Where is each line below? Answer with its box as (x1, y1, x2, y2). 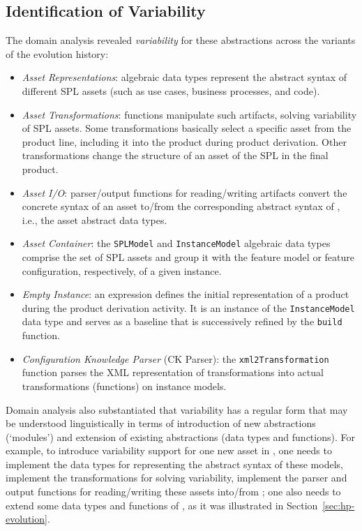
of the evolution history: (6, 46, 109, 61)
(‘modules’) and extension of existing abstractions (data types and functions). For (6, 429, 355, 444)
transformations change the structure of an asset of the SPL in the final (22, 148, 329, 163)
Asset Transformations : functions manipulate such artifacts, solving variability (22, 107, 357, 121)
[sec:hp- (322, 498, 355, 512)
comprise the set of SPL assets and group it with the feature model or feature (22, 249, 354, 264)
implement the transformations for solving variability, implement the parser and (6, 470, 347, 485)
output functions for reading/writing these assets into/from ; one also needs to (6, 484, 341, 499)
